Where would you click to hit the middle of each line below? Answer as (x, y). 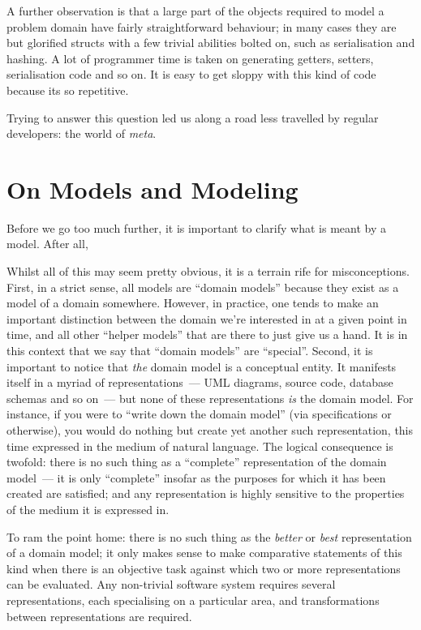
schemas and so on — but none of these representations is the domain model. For (210, 398)
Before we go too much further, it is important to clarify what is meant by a (196, 227)
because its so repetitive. (68, 90)
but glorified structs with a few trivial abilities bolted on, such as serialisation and (211, 43)
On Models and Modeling (153, 189)
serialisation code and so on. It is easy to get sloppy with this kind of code (191, 74)
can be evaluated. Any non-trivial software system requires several (171, 584)
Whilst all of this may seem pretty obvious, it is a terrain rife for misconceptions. (208, 271)
